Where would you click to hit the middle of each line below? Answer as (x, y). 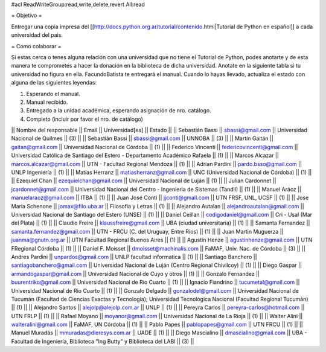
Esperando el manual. (53, 94)
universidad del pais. (37, 35)
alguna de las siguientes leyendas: (54, 83)
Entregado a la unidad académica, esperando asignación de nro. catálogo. (119, 110)
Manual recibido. (47, 102)
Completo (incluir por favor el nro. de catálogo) (85, 119)
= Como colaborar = (36, 46)
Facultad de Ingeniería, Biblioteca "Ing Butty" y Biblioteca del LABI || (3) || (103, 341)
